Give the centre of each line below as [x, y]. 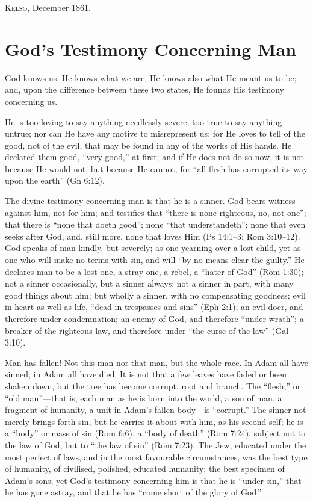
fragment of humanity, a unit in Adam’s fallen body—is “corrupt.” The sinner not [156, 410]
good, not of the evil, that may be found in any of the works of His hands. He [148, 145]
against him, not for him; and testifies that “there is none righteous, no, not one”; [156, 212]
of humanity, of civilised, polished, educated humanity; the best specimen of [145, 469]
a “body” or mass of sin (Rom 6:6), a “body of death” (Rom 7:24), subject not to [155, 433]
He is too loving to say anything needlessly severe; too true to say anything [144, 121]
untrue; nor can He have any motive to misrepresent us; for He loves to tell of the [155, 133]
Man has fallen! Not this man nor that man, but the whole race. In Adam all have [156, 362]
